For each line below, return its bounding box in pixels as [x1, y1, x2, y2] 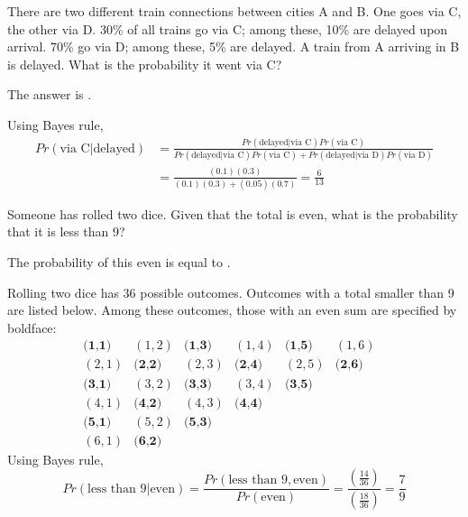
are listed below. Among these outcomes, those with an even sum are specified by [7, 300, 457, 319]
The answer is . [7, 85, 92, 104]
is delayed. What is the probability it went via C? [7, 54, 282, 73]
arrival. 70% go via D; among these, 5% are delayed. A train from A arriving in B [7, 37, 460, 56]
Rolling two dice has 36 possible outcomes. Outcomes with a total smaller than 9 [7, 282, 454, 301]
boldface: [7, 318, 57, 337]
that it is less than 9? [7, 222, 125, 241]
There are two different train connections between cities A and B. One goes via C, [7, 2, 462, 20]
